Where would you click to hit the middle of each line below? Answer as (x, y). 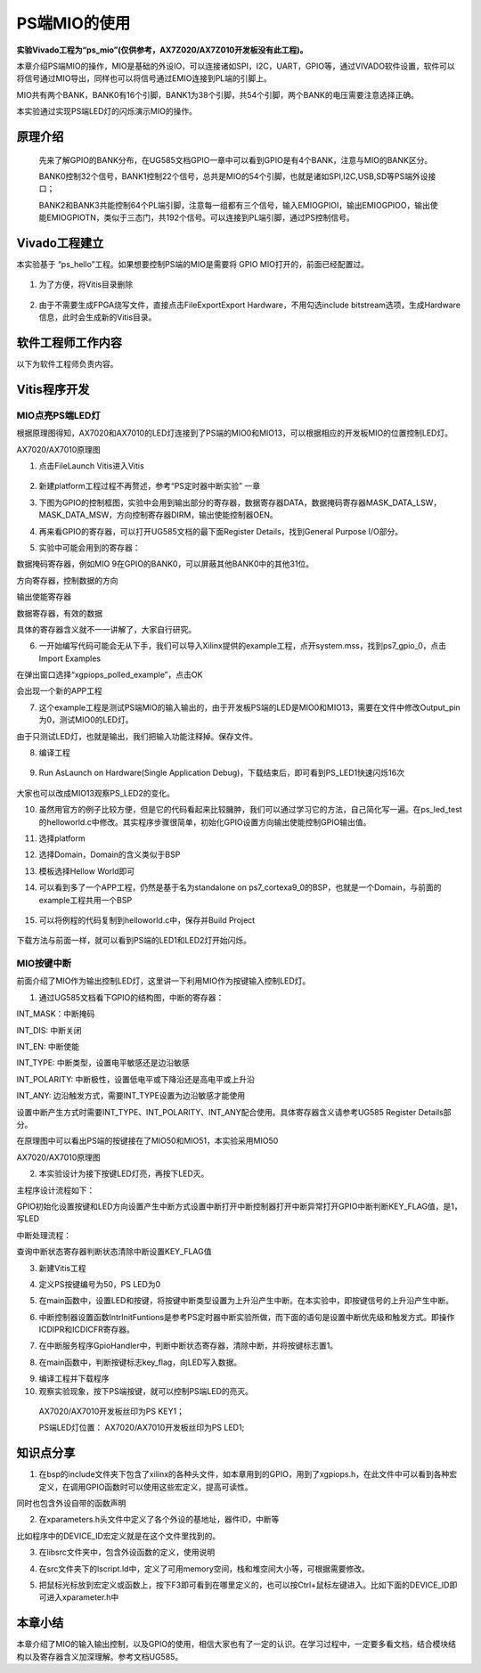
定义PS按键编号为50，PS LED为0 (100, 1284)
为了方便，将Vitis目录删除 (86, 284)
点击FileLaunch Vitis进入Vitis (91, 466)
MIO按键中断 (44, 964)
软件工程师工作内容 (69, 343)
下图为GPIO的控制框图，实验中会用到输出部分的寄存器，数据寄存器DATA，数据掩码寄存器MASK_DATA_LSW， (240, 502)
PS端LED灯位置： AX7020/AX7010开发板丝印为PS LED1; (142, 1428)
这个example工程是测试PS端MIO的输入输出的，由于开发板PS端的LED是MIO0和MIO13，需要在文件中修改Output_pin (249, 707)
